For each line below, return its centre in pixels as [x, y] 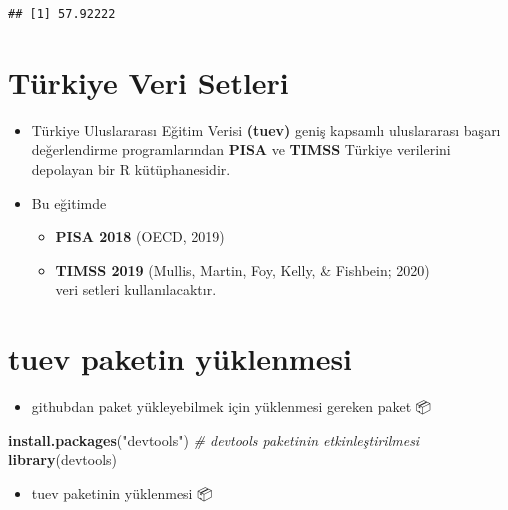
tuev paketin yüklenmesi [180, 358]
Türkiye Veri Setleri [148, 81]
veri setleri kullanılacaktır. [136, 289]
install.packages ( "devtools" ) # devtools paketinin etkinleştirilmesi [214, 439]
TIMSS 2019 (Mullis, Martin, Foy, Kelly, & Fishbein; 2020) [242, 269]
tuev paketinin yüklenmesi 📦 [122, 492]
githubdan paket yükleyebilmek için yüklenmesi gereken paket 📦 [231, 406]
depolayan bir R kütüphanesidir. [131, 168]
